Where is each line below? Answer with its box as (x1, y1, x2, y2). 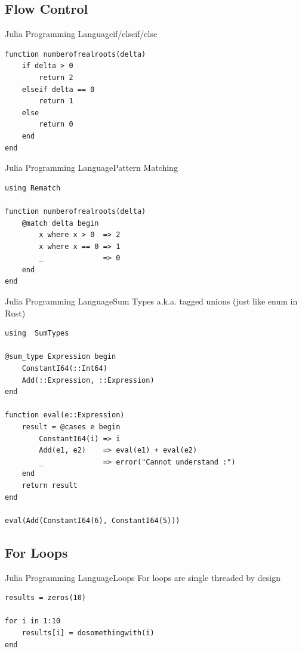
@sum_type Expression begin (5, 352, 116, 361)
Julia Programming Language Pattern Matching (5, 161, 178, 174)
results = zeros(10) (5, 593, 87, 602)
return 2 (39, 73, 73, 82)
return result (21, 481, 78, 490)
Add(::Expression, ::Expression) (21, 376, 155, 385)
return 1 (39, 97, 73, 106)
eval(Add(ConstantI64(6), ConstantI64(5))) (5, 516, 180, 525)
